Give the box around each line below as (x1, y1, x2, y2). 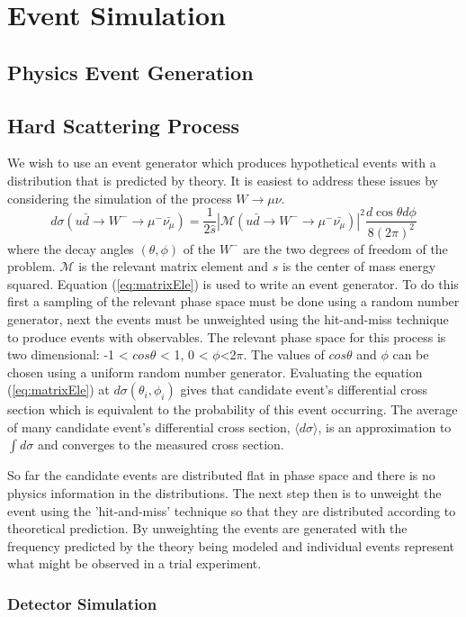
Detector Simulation (7, 592, 157, 614)
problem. (7, 257, 56, 276)
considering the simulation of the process (7, 188, 232, 207)
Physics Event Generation (7, 58, 254, 86)
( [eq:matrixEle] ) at (7, 380, 110, 399)
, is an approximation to (318, 417, 452, 436)
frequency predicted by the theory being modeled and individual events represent (7, 536, 454, 555)
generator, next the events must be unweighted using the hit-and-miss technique (7, 309, 449, 328)
